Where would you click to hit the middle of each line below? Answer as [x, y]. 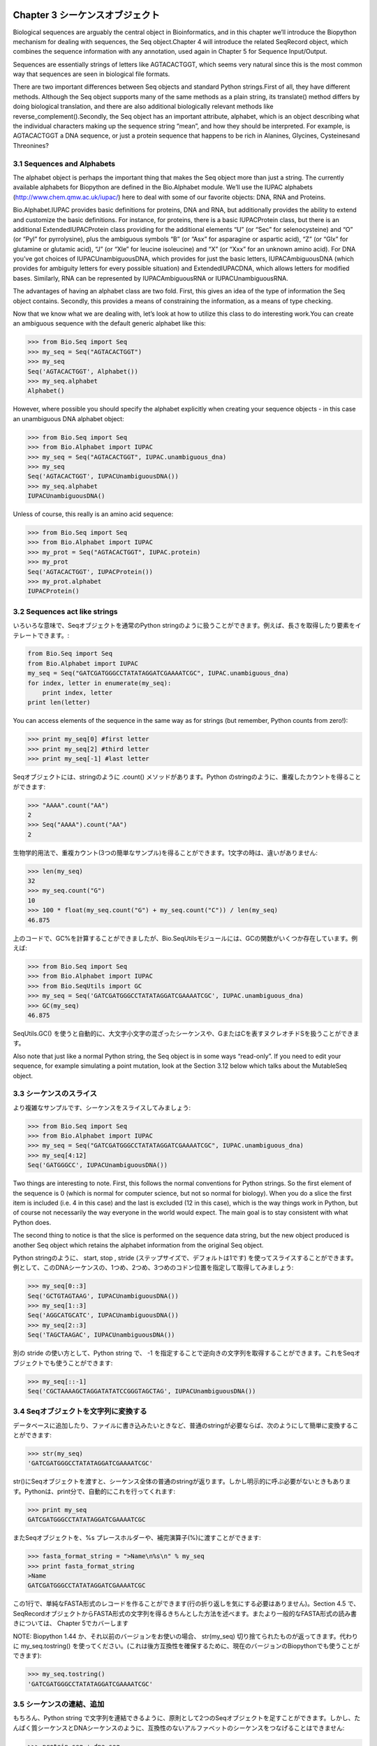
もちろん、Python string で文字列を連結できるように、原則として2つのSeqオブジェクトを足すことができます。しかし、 [184, 1718]
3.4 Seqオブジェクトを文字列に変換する [80, 1411]
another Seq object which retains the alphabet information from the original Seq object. [138, 1245]
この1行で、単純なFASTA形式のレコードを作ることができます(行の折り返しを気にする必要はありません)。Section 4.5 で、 [186, 1604]
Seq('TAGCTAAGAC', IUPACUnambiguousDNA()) [101, 1335]
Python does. [32, 1222]
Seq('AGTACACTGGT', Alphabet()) [83, 371]
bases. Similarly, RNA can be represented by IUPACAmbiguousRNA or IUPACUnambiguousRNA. [151, 278]
